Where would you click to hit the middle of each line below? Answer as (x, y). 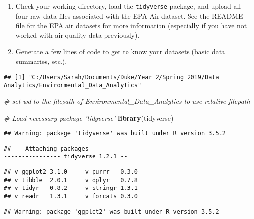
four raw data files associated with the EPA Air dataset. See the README (129, 16)
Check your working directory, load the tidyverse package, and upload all (128, 6)
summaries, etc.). (41, 61)
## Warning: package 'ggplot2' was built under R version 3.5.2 (111, 211)
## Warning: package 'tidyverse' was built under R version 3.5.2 (115, 134)
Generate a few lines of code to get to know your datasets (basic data (120, 51)
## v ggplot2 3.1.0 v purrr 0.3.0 (71, 172)
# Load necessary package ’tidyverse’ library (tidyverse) (89, 117)
